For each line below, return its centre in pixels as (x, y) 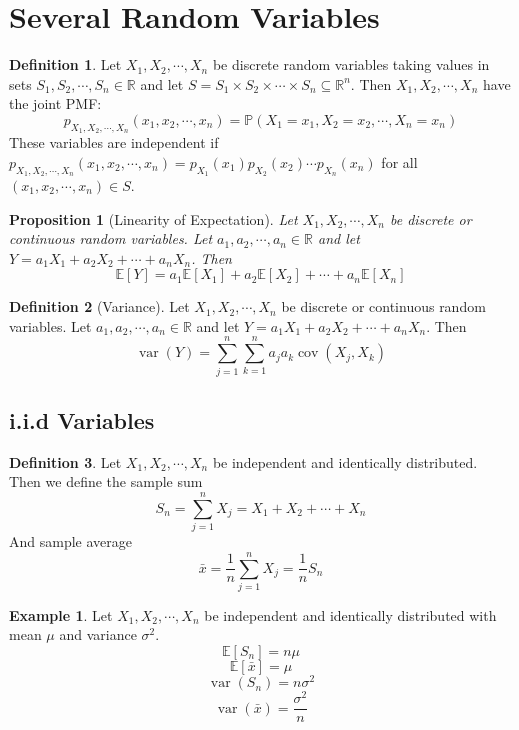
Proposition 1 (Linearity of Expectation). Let (153, 218)
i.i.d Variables (82, 419)
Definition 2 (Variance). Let (99, 306)
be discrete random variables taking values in (351, 64)
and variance (98, 634)
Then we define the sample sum (106, 481)
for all (399, 161)
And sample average (70, 541)
